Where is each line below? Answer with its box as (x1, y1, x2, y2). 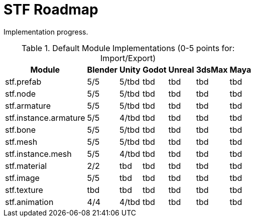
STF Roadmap (4, 1, 98, 18)
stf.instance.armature (5, 112, 85, 123)
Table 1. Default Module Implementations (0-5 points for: (21, 43, 235, 53)
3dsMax (196, 64, 228, 75)
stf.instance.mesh (5, 148, 72, 159)
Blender (87, 64, 118, 75)
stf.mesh (5, 136, 38, 147)
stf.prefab (5, 76, 42, 87)
